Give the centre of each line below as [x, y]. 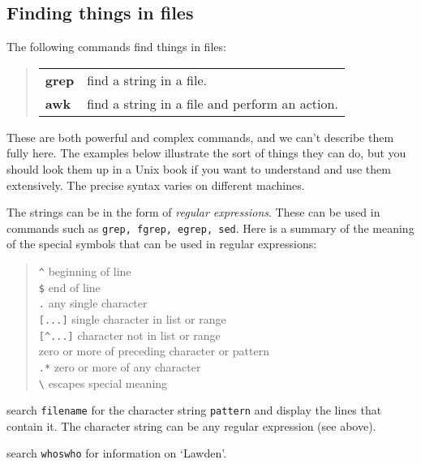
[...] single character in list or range [132, 318]
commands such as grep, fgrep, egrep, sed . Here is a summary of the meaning [210, 228]
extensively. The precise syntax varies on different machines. [156, 185]
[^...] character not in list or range [129, 335]
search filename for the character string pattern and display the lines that [194, 410]
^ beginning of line [85, 271]
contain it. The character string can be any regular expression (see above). [191, 425]
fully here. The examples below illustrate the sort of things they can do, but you [206, 153]
